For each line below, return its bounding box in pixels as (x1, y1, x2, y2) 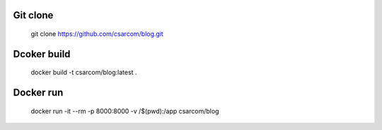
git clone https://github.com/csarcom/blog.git (30, 30, 164, 38)
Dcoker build (13, 48, 71, 60)
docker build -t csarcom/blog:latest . (30, 68, 137, 77)
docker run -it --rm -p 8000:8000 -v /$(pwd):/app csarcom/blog (30, 107, 219, 115)
